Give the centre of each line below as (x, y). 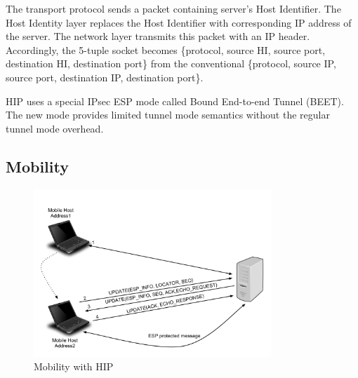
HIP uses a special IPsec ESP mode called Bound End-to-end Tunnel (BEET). (175, 101)
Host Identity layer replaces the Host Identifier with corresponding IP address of (179, 22)
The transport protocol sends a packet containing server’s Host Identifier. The (173, 8)
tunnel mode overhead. (55, 128)
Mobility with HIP (74, 366)
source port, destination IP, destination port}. (105, 77)
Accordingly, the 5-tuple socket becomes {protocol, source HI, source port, (166, 49)
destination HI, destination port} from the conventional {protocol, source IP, (171, 63)
